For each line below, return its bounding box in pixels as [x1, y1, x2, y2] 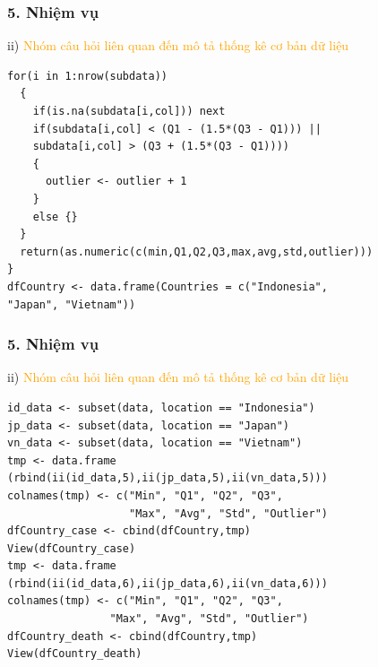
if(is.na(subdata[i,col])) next [32, 105, 226, 117]
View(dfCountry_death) [7, 647, 142, 661]
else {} [32, 210, 78, 223]
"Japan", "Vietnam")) [7, 298, 136, 311]
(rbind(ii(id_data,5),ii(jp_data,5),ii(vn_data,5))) [7, 472, 328, 485]
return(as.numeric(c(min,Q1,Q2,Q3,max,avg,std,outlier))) [20, 245, 374, 258]
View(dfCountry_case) [7, 541, 136, 555]
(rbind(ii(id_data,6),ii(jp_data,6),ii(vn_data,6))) [7, 576, 328, 590]
